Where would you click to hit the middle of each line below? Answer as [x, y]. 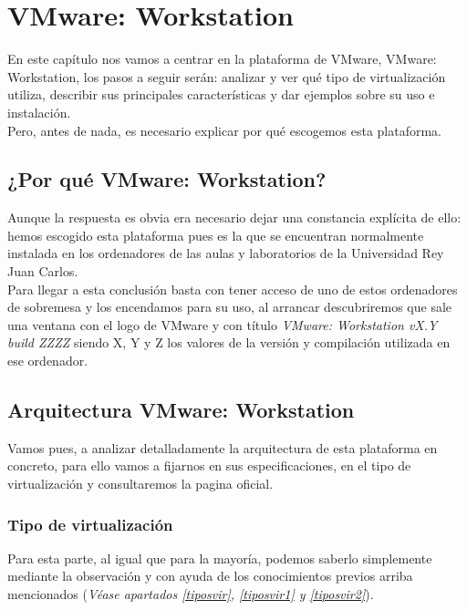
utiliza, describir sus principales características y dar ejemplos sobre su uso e [221, 94]
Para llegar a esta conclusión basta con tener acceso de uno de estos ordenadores [233, 289]
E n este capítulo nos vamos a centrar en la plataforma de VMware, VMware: [222, 59]
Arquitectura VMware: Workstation [181, 410]
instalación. [39, 112]
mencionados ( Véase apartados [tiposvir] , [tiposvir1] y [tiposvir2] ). [191, 594]
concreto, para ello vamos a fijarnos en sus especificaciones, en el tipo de [209, 465]
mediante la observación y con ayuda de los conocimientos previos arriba [210, 576]
